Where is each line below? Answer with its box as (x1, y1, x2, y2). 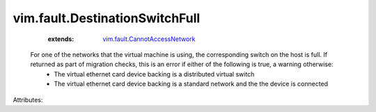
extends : (47, 35, 75, 43)
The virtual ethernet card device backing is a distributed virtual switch (54, 70, 255, 78)
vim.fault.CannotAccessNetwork (102, 35, 196, 43)
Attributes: (13, 95, 43, 104)
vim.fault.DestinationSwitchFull (13, 10, 201, 26)
